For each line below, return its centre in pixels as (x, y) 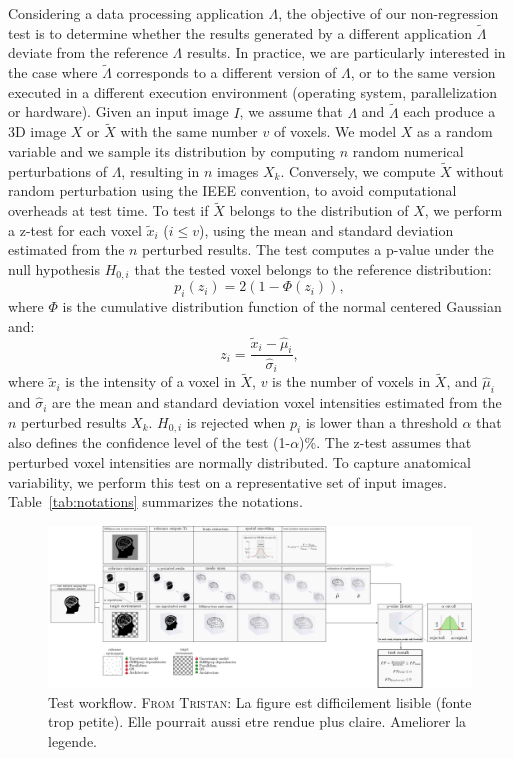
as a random (455, 131)
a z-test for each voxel (75, 229)
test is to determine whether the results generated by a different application (240, 32)
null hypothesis (54, 269)
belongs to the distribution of (319, 210)
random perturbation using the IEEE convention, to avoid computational (232, 190)
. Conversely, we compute (358, 170)
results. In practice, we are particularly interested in (346, 52)
